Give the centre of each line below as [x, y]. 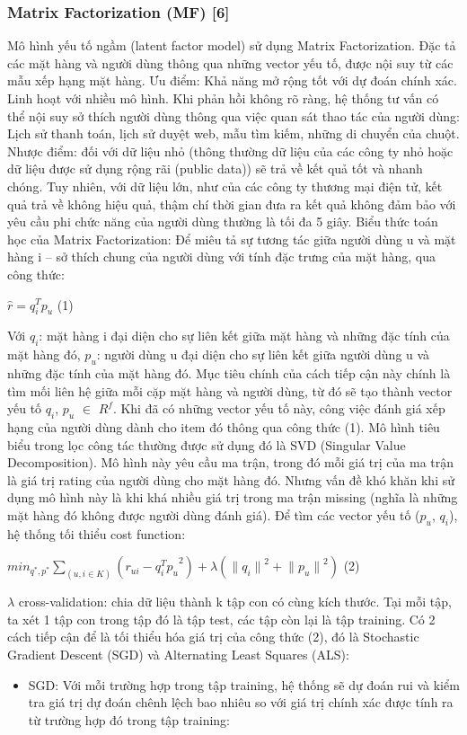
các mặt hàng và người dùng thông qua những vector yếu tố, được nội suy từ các [230, 62]
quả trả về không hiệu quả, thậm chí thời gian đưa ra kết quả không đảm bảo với [232, 204]
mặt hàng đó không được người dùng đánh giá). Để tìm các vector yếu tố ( [214, 514]
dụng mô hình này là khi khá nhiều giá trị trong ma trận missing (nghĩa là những [233, 497]
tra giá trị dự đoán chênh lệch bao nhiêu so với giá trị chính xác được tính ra [241, 702]
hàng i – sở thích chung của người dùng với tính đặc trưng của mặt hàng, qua [221, 257]
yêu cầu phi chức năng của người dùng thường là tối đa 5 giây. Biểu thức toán [223, 221]
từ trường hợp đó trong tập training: [129, 719]
